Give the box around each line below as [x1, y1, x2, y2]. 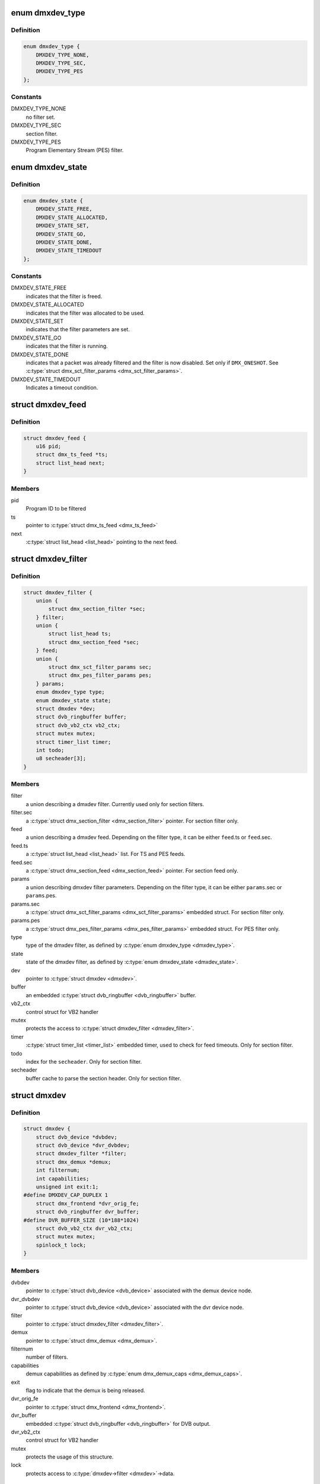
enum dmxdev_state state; [36, 697, 111, 703]
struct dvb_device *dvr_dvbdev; [36, 1142, 130, 1149]
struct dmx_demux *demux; [36, 1158, 111, 1165]
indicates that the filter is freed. [25, 293, 103, 300]
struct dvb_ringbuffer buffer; [36, 714, 127, 721]
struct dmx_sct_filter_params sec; [48, 664, 152, 671]
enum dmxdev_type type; [36, 689, 105, 696]
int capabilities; [36, 1175, 89, 1182]
